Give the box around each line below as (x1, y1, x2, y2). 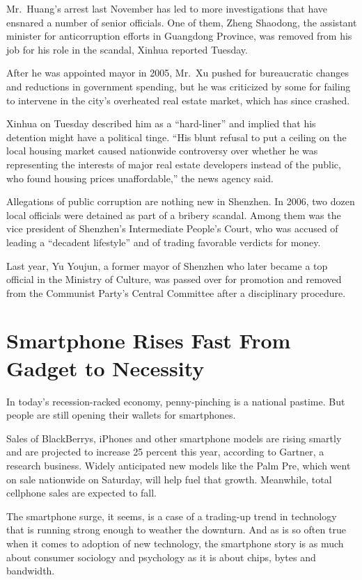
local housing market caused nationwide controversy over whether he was (6, 143, 318, 158)
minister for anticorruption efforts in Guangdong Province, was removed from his (6, 29, 352, 43)
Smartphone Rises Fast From (6, 326, 291, 355)
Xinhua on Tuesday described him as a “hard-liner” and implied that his (6, 116, 316, 131)
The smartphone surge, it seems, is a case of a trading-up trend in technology (6, 508, 337, 523)
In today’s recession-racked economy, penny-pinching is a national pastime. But (6, 394, 345, 408)
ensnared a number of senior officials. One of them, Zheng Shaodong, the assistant (6, 15, 357, 29)
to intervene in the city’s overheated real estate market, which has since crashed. (6, 92, 350, 107)
